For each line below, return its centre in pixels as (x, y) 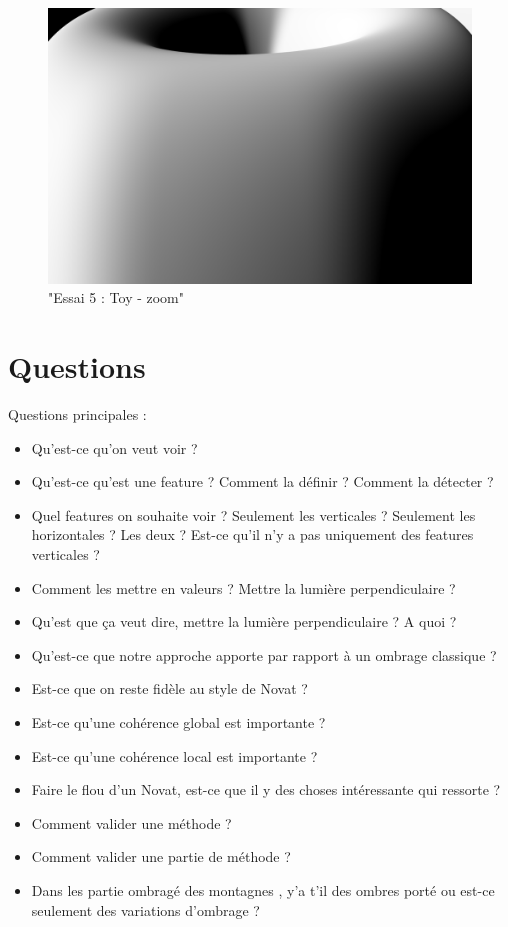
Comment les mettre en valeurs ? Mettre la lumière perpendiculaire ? (243, 587)
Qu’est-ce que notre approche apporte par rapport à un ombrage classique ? (264, 654)
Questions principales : (77, 414)
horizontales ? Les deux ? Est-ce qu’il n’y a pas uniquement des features (252, 534)
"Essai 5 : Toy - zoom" (116, 297)
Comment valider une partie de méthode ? (161, 856)
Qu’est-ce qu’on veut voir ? (114, 447)
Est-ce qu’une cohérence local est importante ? (174, 755)
